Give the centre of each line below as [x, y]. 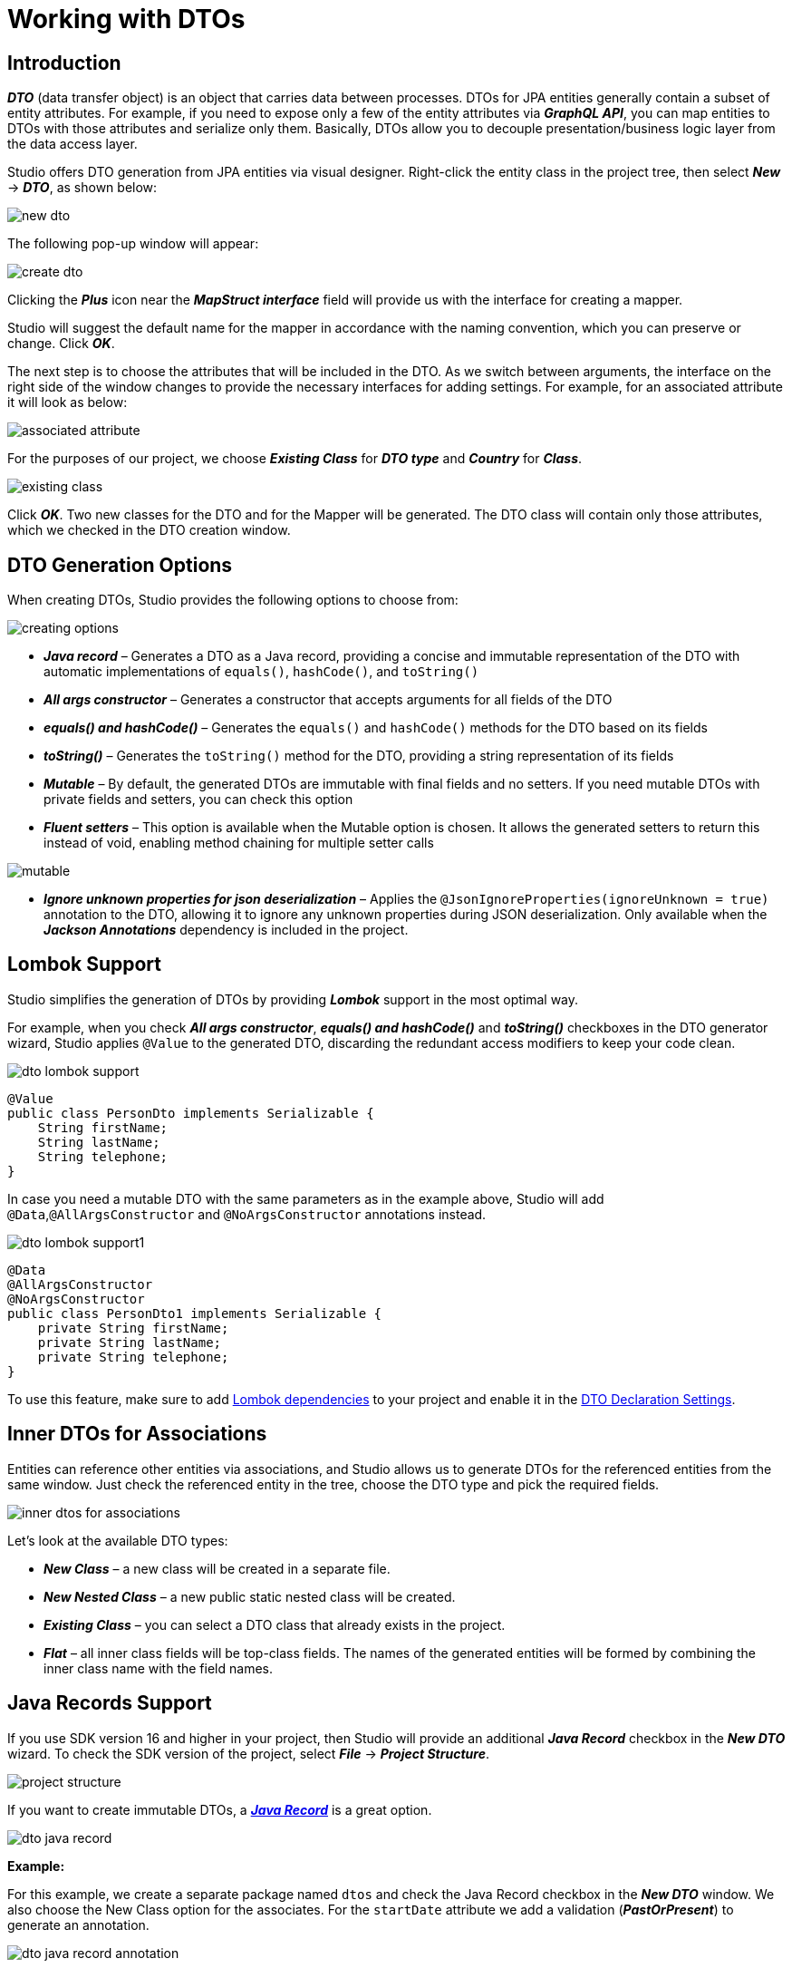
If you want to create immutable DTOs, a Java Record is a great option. [220, 1809]
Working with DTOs [126, 19]
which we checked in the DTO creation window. [149, 530]
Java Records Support [110, 1703]
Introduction [64, 63]
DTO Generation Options [120, 565]
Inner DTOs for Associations [137, 1434]
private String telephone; [133, 1357]
